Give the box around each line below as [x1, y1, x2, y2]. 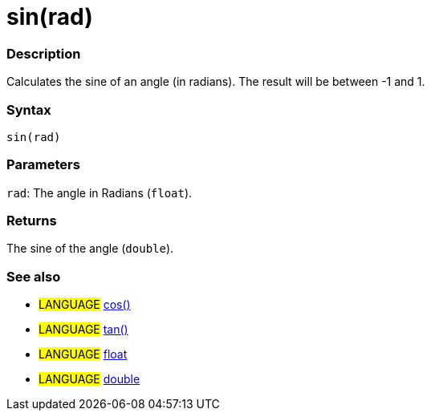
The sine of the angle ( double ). [6, 241, 174, 256]
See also [6, 268, 61, 285]
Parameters [6, 156, 80, 173]
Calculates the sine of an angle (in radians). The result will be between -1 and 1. [6, 75, 425, 89]
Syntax [6, 101, 51, 118]
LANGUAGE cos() [39, 298, 131, 312]
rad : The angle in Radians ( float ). [6, 185, 193, 200]
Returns [6, 213, 57, 229]
